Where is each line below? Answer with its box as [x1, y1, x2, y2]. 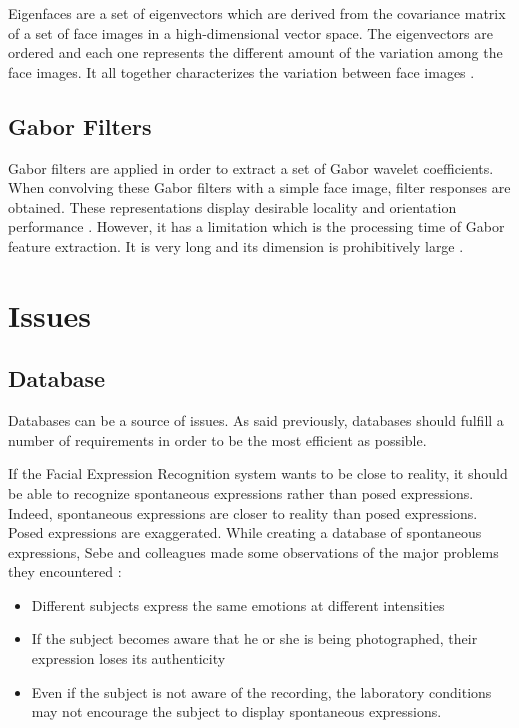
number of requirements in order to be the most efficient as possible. [8, 429, 427, 450]
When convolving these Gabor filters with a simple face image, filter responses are [8, 177, 511, 198]
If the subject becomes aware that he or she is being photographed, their [31, 628, 478, 649]
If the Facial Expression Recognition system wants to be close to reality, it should [8, 463, 508, 484]
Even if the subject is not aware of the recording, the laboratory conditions [31, 681, 492, 702]
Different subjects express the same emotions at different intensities [31, 594, 445, 615]
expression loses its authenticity [31, 648, 226, 669]
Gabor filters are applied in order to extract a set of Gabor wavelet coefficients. [8, 157, 494, 178]
